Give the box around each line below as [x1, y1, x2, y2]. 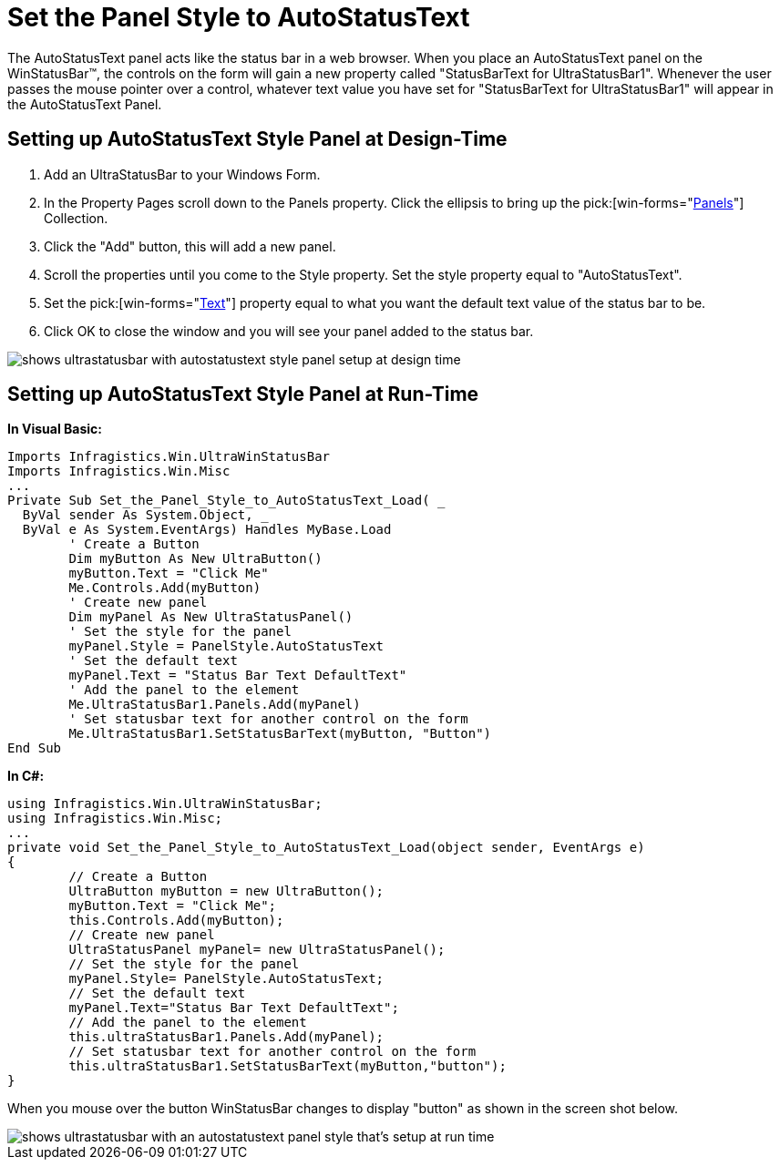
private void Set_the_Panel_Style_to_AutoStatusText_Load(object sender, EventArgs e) [7, 840, 645, 855]
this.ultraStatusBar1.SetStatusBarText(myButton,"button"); [68, 1059, 507, 1074]
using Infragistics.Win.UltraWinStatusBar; [7, 796, 323, 812]
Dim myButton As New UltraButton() [68, 551, 323, 567]
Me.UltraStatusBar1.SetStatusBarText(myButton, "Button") [68, 726, 492, 742]
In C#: [7, 768, 45, 784]
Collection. [44, 210, 108, 226]
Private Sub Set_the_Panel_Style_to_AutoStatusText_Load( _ [7, 493, 446, 508]
